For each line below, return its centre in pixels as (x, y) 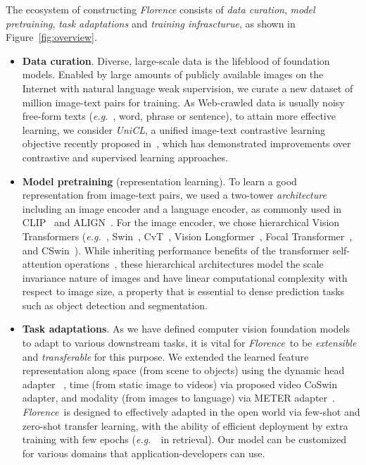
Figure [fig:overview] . (51, 37)
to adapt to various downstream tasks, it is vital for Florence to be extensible (189, 343)
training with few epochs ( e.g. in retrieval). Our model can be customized (184, 439)
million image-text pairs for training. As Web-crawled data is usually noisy (183, 102)
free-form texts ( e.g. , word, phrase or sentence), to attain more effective (179, 116)
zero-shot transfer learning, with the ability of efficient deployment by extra (185, 425)
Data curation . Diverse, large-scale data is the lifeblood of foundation (176, 60)
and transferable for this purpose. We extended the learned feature (165, 356)
